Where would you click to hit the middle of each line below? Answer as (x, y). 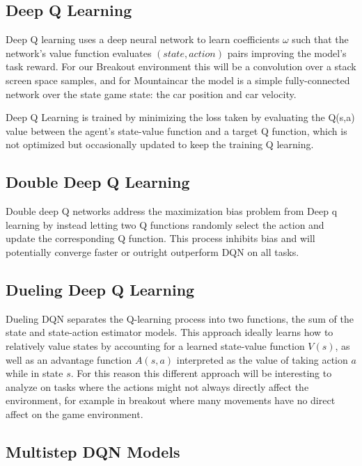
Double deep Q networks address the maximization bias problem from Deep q (172, 211)
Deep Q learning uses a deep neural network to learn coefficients (143, 39)
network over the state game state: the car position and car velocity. (151, 94)
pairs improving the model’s (287, 53)
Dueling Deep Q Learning (100, 289)
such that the (320, 39)
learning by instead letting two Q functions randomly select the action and (165, 224)
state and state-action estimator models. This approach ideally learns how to (170, 332)
